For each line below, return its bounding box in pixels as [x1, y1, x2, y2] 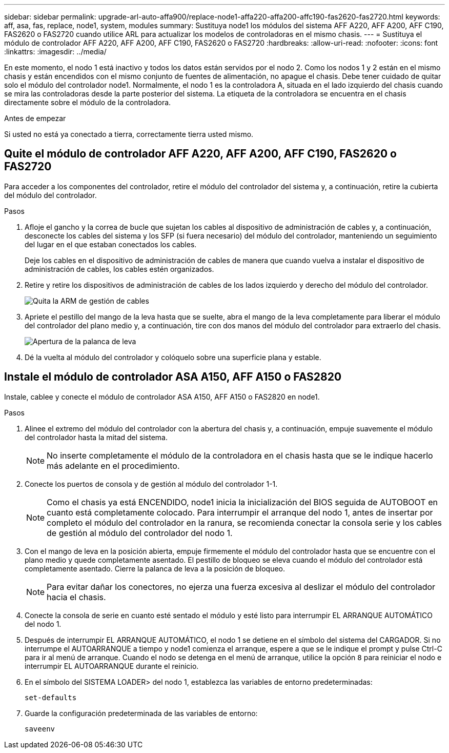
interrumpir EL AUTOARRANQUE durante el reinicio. [25, 661, 199, 670]
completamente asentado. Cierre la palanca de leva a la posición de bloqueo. [25, 564, 285, 573]
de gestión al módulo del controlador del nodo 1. [47, 527, 233, 538]
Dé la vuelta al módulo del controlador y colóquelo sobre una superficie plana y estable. [25, 352, 321, 362]
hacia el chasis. [47, 591, 106, 602]
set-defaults [25, 693, 77, 702]
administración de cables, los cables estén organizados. [25, 264, 214, 273]
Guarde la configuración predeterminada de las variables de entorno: [25, 708, 258, 718]
